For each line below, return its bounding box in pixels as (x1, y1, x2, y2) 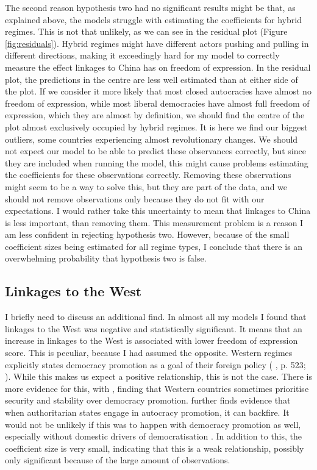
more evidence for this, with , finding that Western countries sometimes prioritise (5, 382, 309, 394)
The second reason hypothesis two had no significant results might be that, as (5, 1, 296, 13)
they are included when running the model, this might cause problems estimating (5, 156, 308, 169)
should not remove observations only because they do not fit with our (5, 192, 265, 205)
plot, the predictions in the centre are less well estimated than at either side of (5, 73, 298, 85)
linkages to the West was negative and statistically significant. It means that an (5, 322, 302, 335)
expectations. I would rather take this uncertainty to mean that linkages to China (5, 204, 311, 217)
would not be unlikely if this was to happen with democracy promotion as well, (5, 418, 301, 430)
